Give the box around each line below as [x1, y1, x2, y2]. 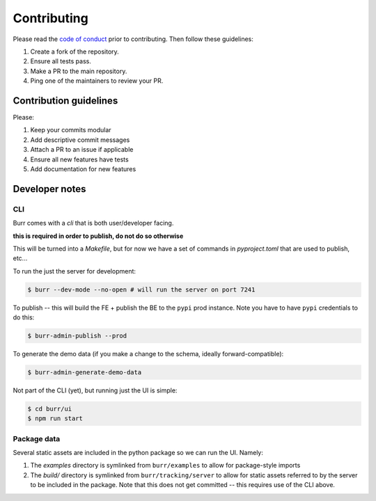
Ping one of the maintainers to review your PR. [30, 77, 164, 85]
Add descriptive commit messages [30, 136, 130, 144]
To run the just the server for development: [13, 267, 136, 275]
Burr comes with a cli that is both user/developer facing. [13, 219, 174, 228]
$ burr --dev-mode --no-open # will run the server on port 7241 [27, 285, 256, 294]
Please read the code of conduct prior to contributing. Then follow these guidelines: [13, 35, 254, 43]
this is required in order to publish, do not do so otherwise [13, 232, 184, 240]
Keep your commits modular [30, 126, 111, 134]
